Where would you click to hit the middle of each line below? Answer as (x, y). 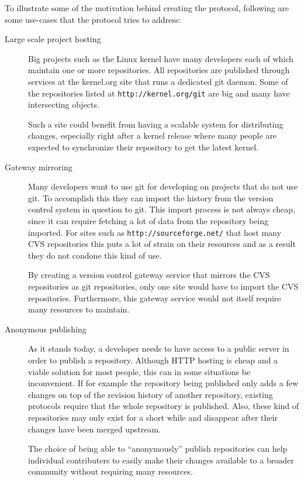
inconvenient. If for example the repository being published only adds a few (163, 383)
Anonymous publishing (46, 329)
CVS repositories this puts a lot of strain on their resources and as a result (162, 244)
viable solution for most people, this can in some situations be (139, 371)
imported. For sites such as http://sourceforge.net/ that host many (155, 232)
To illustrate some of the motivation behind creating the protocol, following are (147, 8)
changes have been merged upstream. (94, 429)
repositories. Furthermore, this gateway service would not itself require (155, 298)
